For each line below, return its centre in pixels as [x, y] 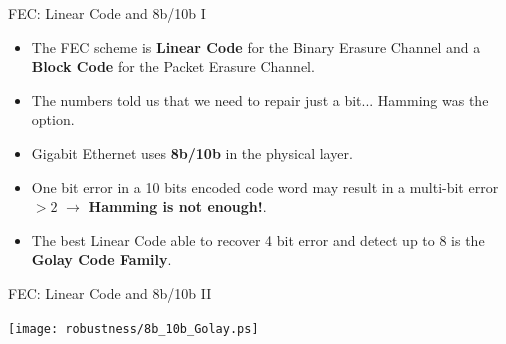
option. [53, 119]
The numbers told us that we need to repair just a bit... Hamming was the [260, 99]
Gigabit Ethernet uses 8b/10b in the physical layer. [192, 152]
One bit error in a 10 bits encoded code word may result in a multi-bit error [265, 186]
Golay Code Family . [101, 259]
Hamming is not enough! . [177, 206]
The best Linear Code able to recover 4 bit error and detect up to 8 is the [258, 239]
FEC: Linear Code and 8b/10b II [110, 292]
